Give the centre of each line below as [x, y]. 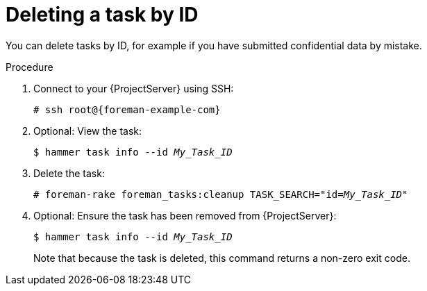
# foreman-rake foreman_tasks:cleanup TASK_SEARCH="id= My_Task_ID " [221, 194]
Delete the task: [69, 173]
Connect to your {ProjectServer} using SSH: [134, 88]
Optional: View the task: [88, 131]
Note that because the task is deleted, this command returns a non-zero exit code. [222, 258]
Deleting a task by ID [102, 15]
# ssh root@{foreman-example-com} [127, 109]
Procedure [30, 67]
